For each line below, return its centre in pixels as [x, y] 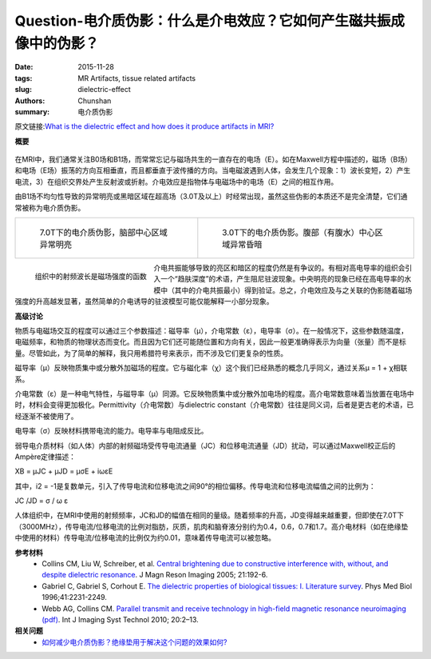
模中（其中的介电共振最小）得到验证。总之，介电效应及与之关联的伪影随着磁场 [283, 290]
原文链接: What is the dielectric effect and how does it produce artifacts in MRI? [144, 126]
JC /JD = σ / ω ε [41, 501]
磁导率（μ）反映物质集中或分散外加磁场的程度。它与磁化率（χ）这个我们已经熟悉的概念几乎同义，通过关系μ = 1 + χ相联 [211, 368]
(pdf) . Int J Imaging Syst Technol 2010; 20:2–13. [120, 619]
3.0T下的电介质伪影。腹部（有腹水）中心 [299, 233]
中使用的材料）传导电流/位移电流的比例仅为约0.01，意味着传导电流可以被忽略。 [145, 538]
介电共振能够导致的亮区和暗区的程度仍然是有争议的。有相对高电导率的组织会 [279, 268]
